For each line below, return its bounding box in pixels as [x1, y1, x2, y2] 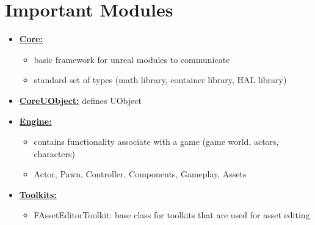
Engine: [19, 114, 52, 127]
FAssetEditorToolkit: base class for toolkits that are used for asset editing [34, 208, 310, 221]
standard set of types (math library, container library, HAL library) [34, 73, 287, 86]
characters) [34, 147, 76, 160]
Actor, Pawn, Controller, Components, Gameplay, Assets [34, 168, 247, 180]
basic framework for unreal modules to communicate [34, 53, 230, 65]
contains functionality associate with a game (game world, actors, [34, 135, 279, 148]
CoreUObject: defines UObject [19, 94, 142, 106]
